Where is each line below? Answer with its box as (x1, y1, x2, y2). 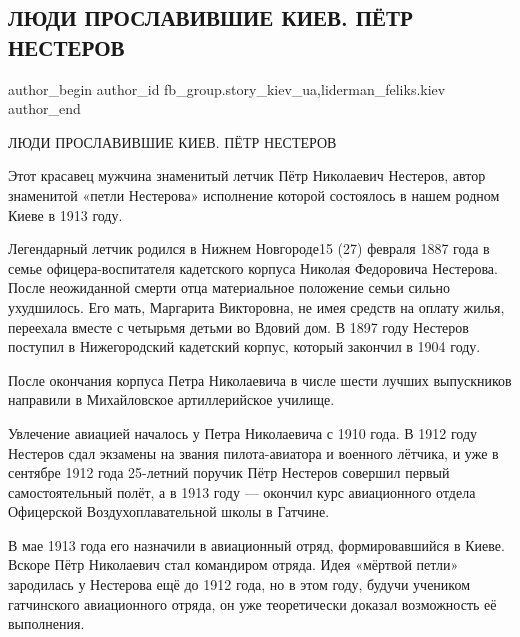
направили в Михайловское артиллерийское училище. (8, 389, 335, 410)
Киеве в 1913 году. (8, 204, 123, 225)
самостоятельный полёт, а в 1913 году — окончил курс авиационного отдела (8, 481, 476, 502)
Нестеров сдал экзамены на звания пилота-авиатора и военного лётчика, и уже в (8, 442, 499, 463)
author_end (8, 98, 81, 119)
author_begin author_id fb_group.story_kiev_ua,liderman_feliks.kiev (8, 78, 446, 99)
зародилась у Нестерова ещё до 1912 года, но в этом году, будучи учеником (8, 574, 471, 595)
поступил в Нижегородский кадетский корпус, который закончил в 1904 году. (8, 336, 481, 357)
